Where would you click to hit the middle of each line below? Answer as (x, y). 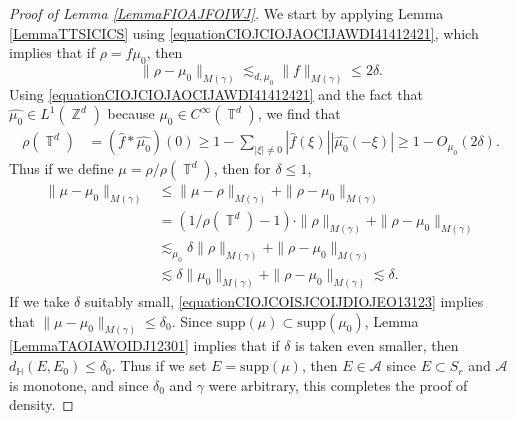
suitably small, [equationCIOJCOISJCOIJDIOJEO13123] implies (284, 301)
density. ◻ (41, 404)
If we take (39, 301)
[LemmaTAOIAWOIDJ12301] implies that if (144, 345)
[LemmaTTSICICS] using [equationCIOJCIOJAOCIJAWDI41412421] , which (244, 32)
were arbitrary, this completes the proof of (338, 384)
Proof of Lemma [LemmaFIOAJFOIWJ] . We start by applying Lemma (226, 13)
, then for (242, 168)
